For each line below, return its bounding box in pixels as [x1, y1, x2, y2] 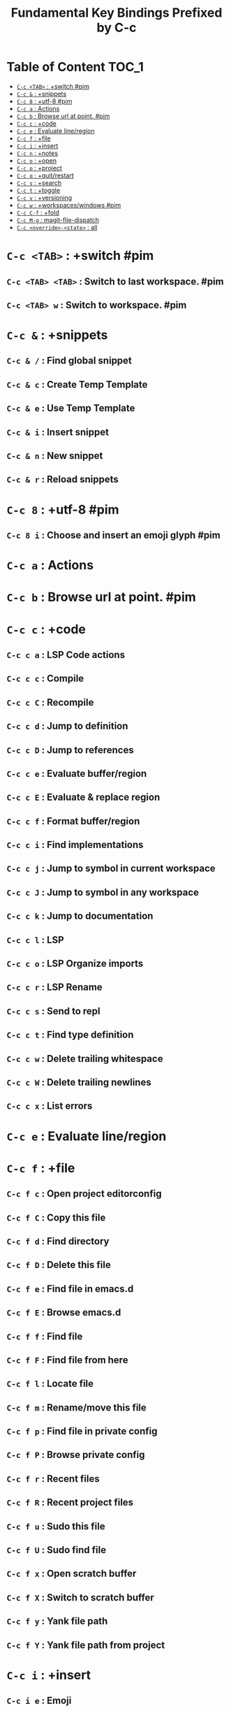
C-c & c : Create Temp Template [6, 379, 148, 391]
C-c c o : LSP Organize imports [6, 958, 144, 970]
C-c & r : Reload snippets [6, 474, 119, 486]
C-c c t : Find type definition [6, 1029, 134, 1041]
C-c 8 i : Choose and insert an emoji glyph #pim [6, 530, 221, 541]
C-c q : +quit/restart [16, 171, 74, 180]
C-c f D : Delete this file [6, 1259, 111, 1271]
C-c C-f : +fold [16, 208, 60, 217]
